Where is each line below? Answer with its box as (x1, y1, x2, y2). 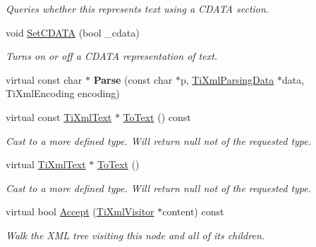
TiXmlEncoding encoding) (6, 86, 120, 101)
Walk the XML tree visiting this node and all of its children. (6, 227, 265, 242)
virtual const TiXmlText (6, 109, 112, 124)
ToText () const (123, 109, 191, 124)
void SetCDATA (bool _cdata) (6, 25, 140, 39)
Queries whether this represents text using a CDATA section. (6, 1, 269, 15)
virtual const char (6, 72, 83, 87)
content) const (162, 204, 224, 219)
